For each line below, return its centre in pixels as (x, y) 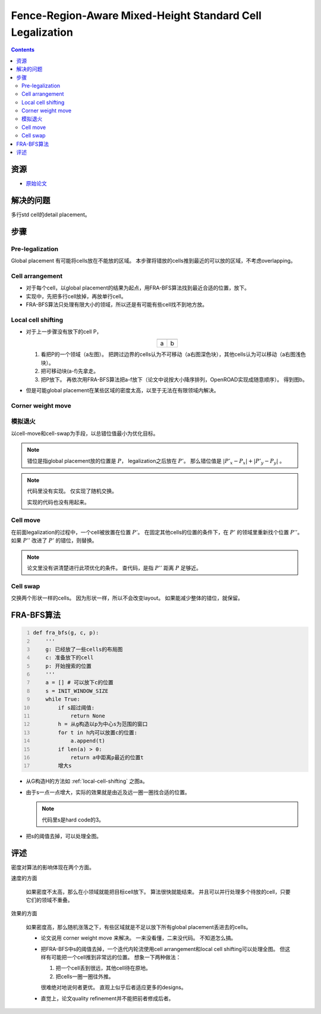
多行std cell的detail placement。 (51, 215)
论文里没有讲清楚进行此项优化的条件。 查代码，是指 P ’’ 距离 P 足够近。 (114, 568)
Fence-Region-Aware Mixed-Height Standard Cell (136, 15)
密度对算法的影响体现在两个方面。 (53, 867)
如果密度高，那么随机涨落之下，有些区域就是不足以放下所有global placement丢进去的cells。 (139, 927)
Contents (23, 50)
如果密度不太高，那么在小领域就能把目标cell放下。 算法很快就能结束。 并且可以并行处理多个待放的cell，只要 (158, 892)
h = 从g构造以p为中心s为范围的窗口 (103, 724)
